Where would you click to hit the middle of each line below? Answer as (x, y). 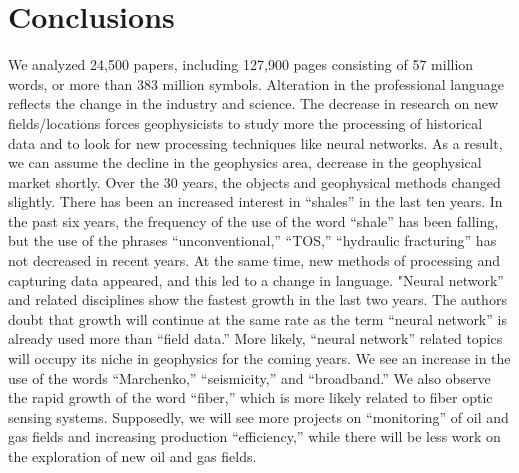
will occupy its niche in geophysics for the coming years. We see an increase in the (259, 358)
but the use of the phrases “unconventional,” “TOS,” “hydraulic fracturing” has (252, 240)
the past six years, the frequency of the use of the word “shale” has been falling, (253, 220)
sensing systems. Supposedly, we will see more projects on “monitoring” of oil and (258, 416)
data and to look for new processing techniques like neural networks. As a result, (255, 142)
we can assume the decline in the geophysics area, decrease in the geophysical (245, 162)
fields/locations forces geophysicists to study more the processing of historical (245, 122)
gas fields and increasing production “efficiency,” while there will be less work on (254, 436)
